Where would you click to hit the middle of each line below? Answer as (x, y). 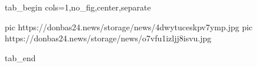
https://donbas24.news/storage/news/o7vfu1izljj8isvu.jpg (108, 38)
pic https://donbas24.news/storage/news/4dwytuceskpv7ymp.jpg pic (129, 27)
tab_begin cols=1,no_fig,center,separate (78, 7)
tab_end (20, 57)
